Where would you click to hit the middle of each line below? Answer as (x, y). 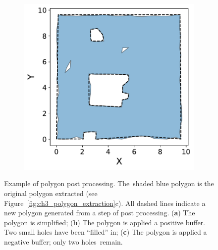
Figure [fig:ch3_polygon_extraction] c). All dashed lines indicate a (105, 203)
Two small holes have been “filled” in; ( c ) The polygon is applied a (106, 232)
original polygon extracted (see (51, 193)
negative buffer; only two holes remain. (63, 242)
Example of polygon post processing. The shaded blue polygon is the (109, 183)
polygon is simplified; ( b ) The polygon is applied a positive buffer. (105, 222)
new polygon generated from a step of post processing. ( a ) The (100, 213)
